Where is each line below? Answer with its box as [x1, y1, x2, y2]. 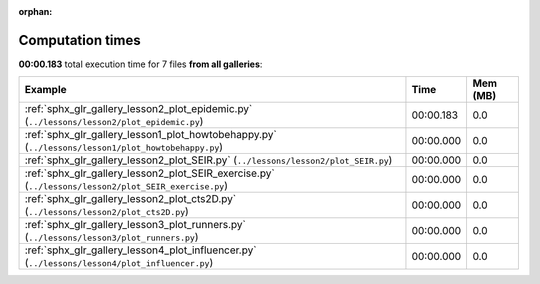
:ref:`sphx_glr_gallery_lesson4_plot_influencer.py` [24, 243, 257, 257]
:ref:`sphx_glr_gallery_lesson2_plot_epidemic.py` [24, 102, 253, 116]
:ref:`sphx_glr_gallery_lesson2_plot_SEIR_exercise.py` [24, 166, 275, 180]
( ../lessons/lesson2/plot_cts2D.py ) [24, 205, 189, 219]
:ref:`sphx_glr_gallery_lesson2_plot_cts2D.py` [24, 192, 237, 206]
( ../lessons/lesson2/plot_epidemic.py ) [24, 115, 204, 129]
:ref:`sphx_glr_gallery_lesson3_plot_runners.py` [24, 218, 247, 232]
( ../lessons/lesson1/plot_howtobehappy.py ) [24, 140, 224, 154]
